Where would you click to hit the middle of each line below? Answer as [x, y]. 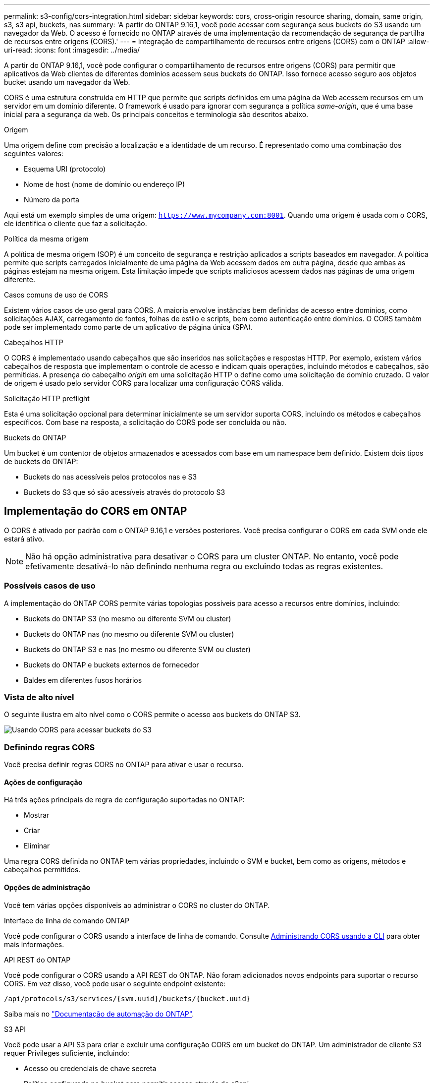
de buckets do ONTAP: [41, 461]
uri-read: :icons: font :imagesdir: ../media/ [72, 50]
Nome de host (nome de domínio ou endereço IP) [105, 184]
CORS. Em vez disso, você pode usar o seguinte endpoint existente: [115, 983]
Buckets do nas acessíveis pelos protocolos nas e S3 [110, 477]
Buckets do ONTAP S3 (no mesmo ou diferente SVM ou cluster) [128, 618]
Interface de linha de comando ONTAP [67, 920]
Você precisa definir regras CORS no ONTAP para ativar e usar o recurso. [124, 765]
